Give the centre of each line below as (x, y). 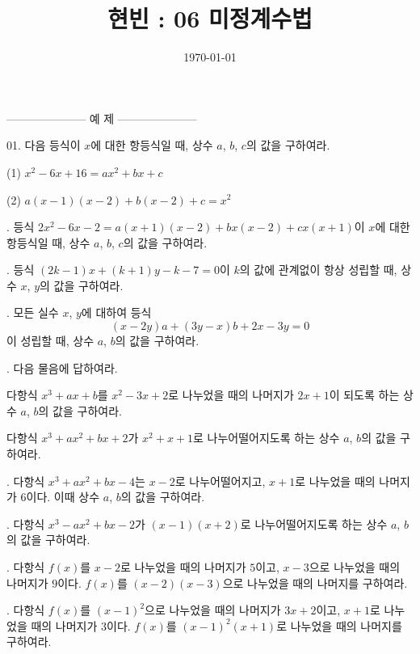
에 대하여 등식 (116, 312)
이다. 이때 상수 (63, 497)
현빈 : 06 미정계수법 (210, 18)
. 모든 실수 (33, 312)
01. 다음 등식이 (44, 145)
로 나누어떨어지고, (220, 481)
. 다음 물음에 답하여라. (62, 367)
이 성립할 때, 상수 (50, 341)
